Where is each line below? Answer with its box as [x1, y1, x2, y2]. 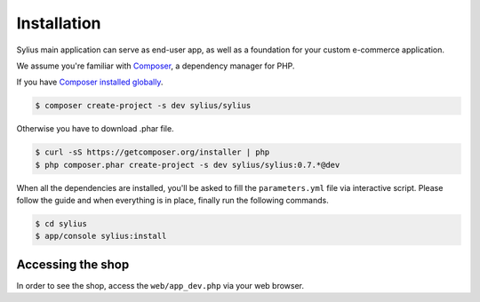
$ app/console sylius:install [35, 231, 167, 242]
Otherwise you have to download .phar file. [16, 123, 174, 134]
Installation [16, 13, 101, 33]
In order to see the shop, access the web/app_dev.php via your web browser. [16, 280, 305, 290]
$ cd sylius [35, 219, 88, 229]
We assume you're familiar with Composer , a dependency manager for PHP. [16, 60, 295, 71]
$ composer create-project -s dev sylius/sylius [35, 100, 252, 111]
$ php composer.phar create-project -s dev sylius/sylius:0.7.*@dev [35, 160, 340, 170]
